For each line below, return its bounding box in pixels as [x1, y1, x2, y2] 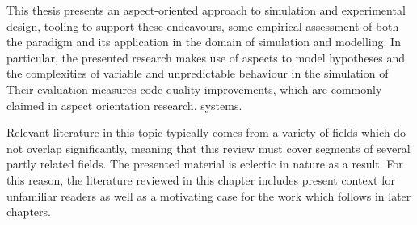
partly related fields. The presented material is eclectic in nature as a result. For [6, 155, 403, 172]
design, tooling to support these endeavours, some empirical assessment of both [6, 17, 399, 34]
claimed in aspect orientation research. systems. [6, 96, 242, 113]
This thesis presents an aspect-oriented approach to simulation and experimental [6, 2, 406, 18]
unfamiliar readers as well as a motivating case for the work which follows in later [6, 187, 411, 204]
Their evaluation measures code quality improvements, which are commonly [6, 80, 382, 97]
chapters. [6, 203, 51, 220]
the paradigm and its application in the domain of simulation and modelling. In [6, 33, 401, 50]
